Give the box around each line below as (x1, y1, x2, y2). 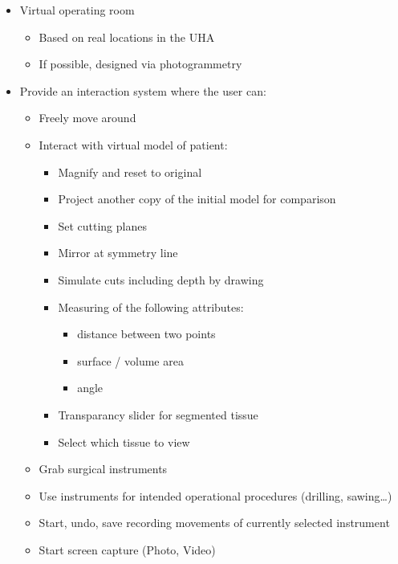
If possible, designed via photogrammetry (39, 55, 242, 72)
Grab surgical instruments (39, 460, 168, 477)
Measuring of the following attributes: (58, 298, 244, 315)
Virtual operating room (19, 2, 135, 18)
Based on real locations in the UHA (39, 28, 215, 45)
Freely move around (39, 109, 136, 126)
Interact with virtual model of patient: (39, 136, 228, 153)
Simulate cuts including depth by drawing (58, 271, 264, 288)
